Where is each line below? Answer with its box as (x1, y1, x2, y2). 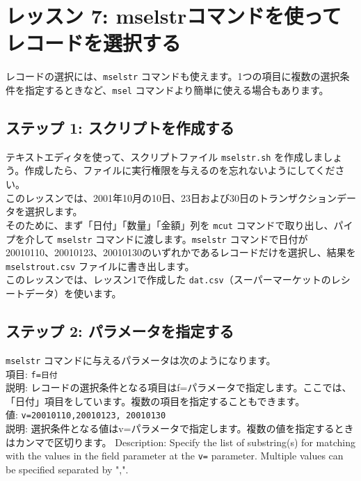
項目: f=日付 (6, 366, 58, 381)
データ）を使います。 (24, 286, 122, 301)
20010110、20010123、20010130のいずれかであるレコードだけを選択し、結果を (6, 245, 356, 260)
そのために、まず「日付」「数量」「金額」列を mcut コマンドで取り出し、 (6, 217, 334, 232)
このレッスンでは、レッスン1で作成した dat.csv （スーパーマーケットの (6, 272, 331, 287)
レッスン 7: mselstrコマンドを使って (6, 1, 342, 30)
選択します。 (24, 204, 83, 219)
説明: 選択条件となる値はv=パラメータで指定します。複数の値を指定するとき (6, 421, 354, 436)
